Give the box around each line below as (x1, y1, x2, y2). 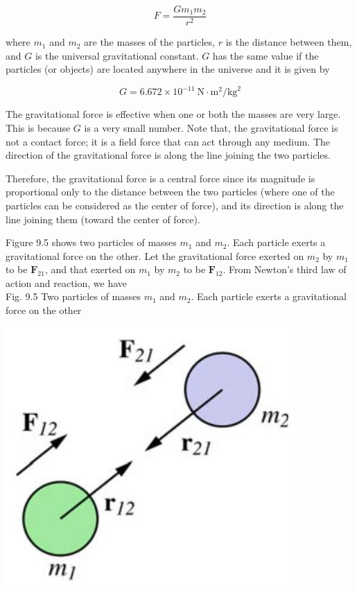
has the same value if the (212, 48, 319, 62)
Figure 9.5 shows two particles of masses (6, 235, 177, 250)
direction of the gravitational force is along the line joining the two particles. (6, 148, 331, 162)
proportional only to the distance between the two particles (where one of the (6, 184, 335, 199)
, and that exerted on (44, 262, 136, 277)
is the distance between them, (225, 35, 352, 49)
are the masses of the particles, (84, 35, 215, 49)
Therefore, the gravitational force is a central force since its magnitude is (6, 171, 315, 185)
